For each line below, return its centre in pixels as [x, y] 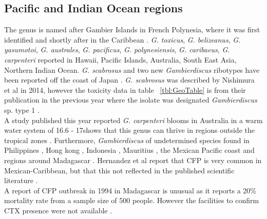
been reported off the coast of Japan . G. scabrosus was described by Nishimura [129, 80]
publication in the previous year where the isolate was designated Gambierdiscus [131, 100]
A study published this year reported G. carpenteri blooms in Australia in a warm [133, 120]
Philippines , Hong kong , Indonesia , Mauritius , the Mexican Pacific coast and [129, 150]
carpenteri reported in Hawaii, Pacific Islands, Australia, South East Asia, [120, 59]
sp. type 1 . [22, 109]
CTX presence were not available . [58, 210]
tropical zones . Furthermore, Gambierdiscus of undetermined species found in [127, 140]
